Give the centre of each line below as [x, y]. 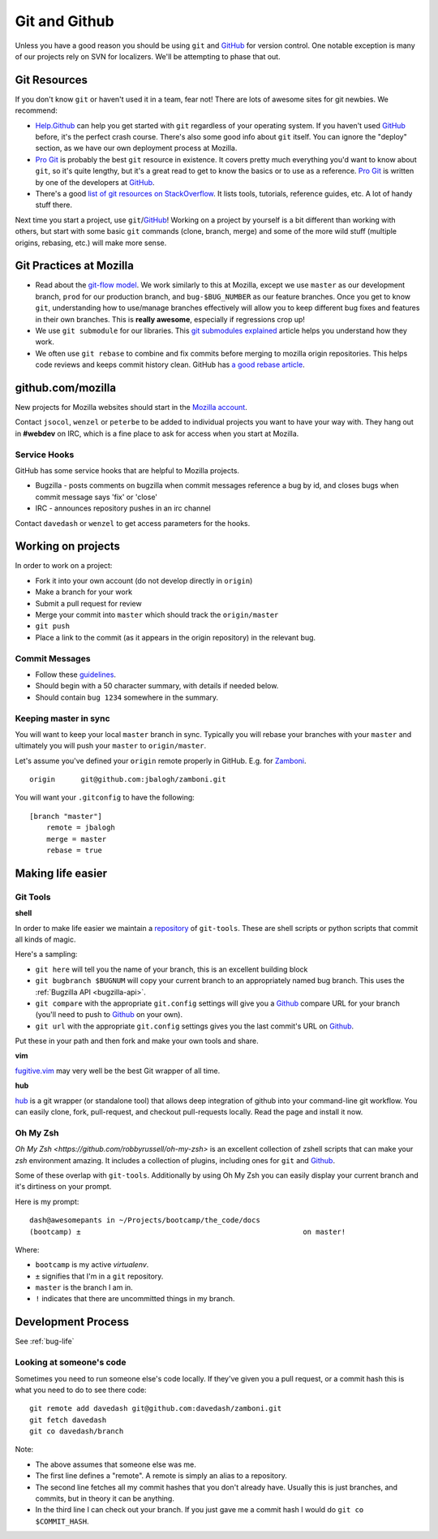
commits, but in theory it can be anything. [105, 1498]
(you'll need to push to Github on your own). [109, 1015]
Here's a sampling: [46, 955]
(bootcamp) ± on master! [188, 1231]
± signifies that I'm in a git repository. [99, 1276]
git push [53, 626]
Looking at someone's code [71, 1362]
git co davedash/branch [77, 1431]
